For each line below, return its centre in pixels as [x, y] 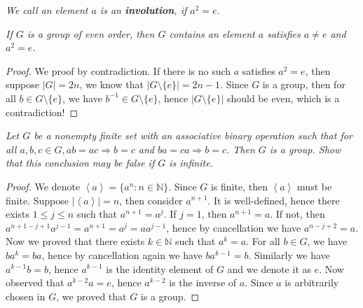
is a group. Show [305, 149]
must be [315, 186]
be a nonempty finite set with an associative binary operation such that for [193, 135]
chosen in [26, 296]
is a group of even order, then [91, 33]
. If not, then [297, 214]
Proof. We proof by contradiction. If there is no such [118, 70]
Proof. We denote [43, 186]
